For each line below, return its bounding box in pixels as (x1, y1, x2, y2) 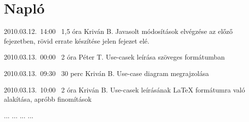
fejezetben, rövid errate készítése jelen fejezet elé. (4, 35, 149, 46)
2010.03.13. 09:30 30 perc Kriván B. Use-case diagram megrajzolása (4, 68, 209, 78)
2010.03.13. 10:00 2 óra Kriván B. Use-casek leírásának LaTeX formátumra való (4, 84, 245, 94)
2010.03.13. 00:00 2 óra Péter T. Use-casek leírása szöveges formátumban (4, 52, 225, 62)
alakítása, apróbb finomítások (4, 94, 92, 104)
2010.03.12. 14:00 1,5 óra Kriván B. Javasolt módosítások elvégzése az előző (4, 26, 233, 36)
